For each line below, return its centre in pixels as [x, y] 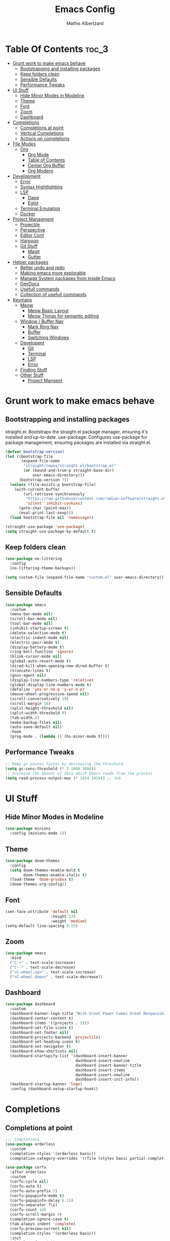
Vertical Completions [42, 133]
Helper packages [30, 262]
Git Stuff [29, 246]
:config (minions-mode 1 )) [38, 834]
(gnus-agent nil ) [28, 675]
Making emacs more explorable [53, 273]
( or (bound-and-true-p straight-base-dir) [69, 471]
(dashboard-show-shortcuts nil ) [44, 1051]
